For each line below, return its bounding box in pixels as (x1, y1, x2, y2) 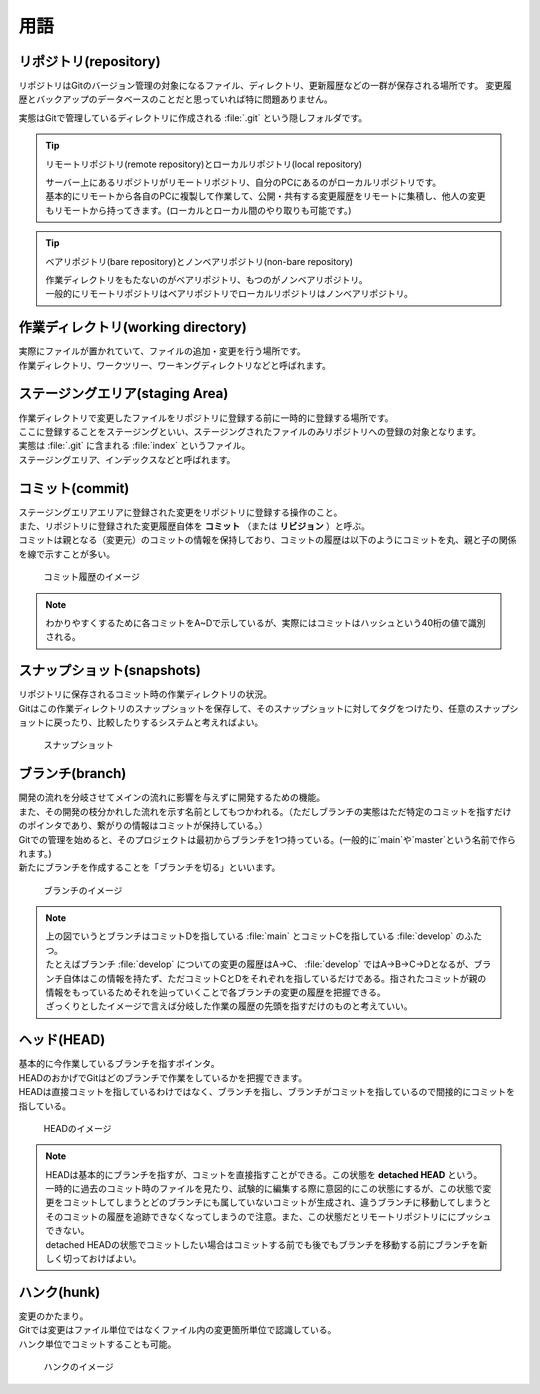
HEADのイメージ (43, 1122, 112, 1134)
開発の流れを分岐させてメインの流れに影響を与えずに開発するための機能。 (18, 791, 325, 804)
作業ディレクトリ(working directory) (18, 319, 247, 336)
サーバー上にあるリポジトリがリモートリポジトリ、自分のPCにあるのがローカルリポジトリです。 (45, 176, 442, 189)
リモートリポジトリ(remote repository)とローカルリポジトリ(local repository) (45, 158, 363, 170)
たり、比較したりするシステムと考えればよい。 (70, 716, 264, 729)
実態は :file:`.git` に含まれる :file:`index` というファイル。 (18, 440, 251, 452)
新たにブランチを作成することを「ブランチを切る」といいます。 (18, 861, 281, 874)
